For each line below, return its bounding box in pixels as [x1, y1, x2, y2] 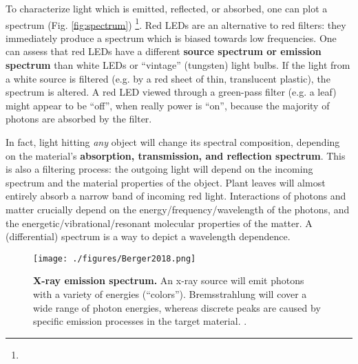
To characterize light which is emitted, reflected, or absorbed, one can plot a [6, 1, 328, 15]
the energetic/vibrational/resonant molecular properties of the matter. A [6, 215, 313, 230]
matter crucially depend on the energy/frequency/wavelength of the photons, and [6, 202, 350, 216]
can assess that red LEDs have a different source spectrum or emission [6, 44, 322, 58]
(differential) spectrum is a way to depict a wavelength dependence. [6, 229, 291, 244]
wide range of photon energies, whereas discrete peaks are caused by [33, 300, 321, 314]
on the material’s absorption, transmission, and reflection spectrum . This [6, 148, 346, 162]
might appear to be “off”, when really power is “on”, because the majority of [6, 98, 330, 112]
